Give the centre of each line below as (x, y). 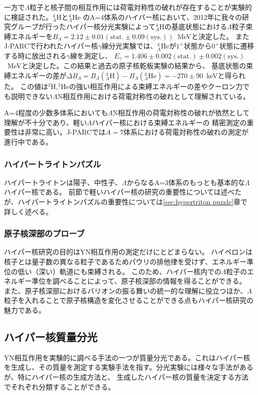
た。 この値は (26, 86)
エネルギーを (32, 36)
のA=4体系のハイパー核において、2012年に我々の (162, 17)
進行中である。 (28, 141)
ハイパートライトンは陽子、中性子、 (63, 182)
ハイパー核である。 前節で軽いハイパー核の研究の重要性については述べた (123, 192)
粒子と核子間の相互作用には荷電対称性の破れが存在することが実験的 (141, 7)
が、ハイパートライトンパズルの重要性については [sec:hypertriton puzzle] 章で (126, 201)
